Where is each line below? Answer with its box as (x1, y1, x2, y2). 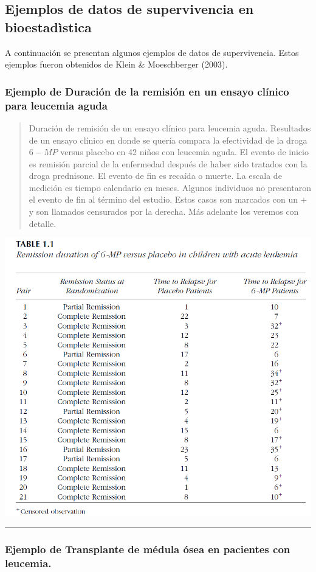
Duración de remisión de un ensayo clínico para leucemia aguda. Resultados (29, 121, 311, 134)
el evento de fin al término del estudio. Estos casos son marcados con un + (29, 193, 307, 206)
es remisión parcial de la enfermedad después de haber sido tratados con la (29, 157, 307, 170)
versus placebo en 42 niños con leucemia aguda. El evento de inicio (60, 145, 309, 158)
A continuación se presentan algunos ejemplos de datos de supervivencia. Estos (5, 46, 299, 58)
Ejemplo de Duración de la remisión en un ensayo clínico (5, 83, 289, 99)
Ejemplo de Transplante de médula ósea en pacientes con (5, 541, 290, 556)
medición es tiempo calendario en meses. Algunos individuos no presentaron (29, 181, 311, 194)
